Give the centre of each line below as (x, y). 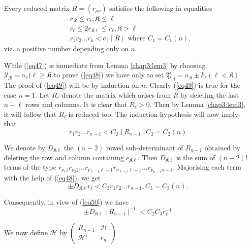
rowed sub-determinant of (145, 147)
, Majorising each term (207, 167)
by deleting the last (210, 94)
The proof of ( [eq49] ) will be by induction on (72, 85)
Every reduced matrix (37, 8)
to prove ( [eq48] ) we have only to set (109, 75)
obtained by (222, 147)
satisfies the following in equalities (161, 8)
